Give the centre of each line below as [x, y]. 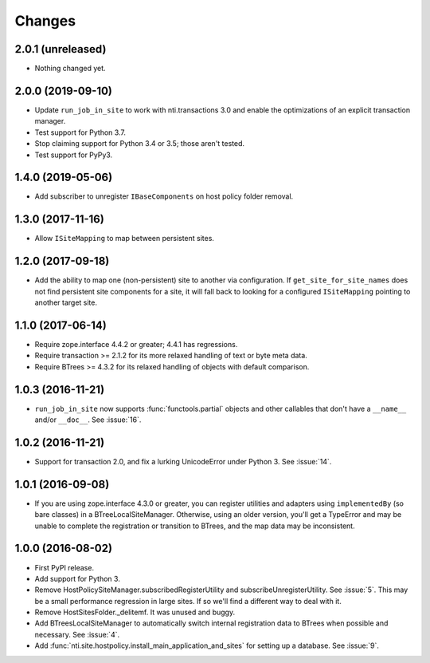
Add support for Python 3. [78, 578]
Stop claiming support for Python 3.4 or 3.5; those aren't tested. [140, 144]
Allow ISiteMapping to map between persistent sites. [125, 239]
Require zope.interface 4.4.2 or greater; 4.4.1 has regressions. [136, 344]
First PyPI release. [64, 567]
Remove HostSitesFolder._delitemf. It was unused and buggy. [135, 612]
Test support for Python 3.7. [80, 132]
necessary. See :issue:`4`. [77, 634]
